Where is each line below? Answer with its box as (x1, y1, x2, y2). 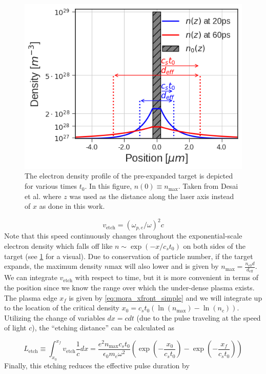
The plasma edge (4, 292, 57, 303)
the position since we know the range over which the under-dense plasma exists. (4, 282, 255, 292)
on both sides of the (183, 240, 245, 251)
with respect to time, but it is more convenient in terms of (75, 272, 259, 283)
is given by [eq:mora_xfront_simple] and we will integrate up (69, 292, 262, 303)
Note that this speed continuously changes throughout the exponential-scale (4, 230, 242, 241)
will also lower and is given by (124, 261, 219, 271)
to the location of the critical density (4, 302, 119, 313)
